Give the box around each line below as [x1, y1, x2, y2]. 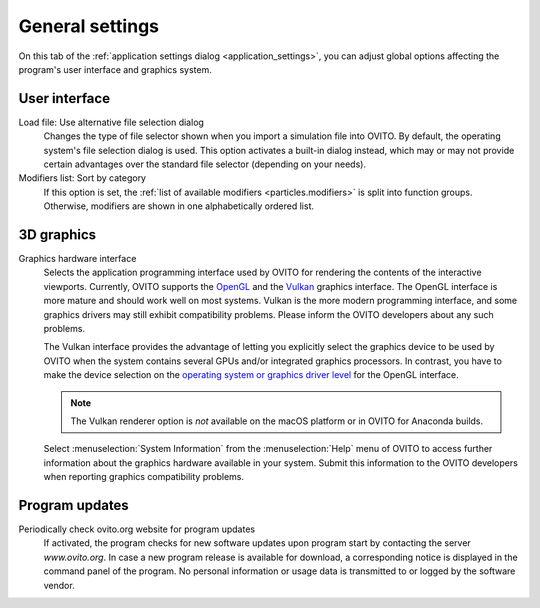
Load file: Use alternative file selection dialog [18, 116, 205, 128]
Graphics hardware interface [18, 253, 137, 265]
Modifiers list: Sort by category [18, 172, 147, 184]
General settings [18, 15, 160, 37]
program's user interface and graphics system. [18, 63, 212, 75]
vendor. [43, 579, 75, 591]
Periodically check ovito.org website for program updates [18, 523, 255, 535]
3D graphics [18, 226, 97, 243]
